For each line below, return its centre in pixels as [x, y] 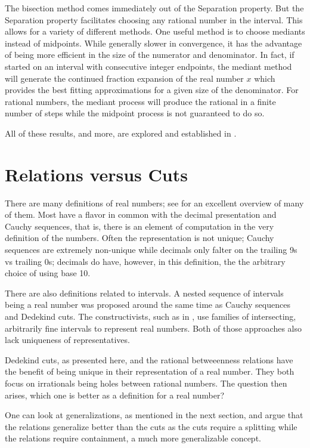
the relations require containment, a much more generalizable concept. [133, 438]
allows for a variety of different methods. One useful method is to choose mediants [155, 31]
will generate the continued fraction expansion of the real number [124, 78]
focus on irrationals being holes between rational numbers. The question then [146, 383]
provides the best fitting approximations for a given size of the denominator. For [152, 90]
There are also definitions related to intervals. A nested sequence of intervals [144, 293]
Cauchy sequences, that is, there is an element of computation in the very [139, 226]
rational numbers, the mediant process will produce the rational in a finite [140, 101]
